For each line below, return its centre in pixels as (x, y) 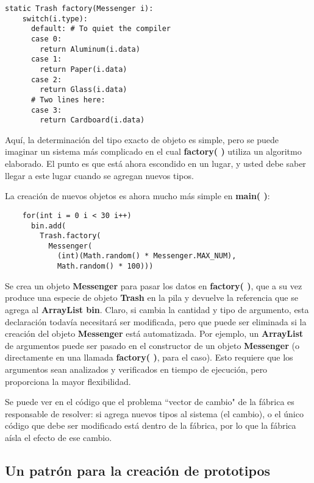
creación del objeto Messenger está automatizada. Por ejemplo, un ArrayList (154, 333)
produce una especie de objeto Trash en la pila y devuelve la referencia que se (152, 298)
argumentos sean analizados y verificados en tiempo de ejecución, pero (136, 369)
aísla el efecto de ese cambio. (59, 437)
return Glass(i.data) (84, 90)
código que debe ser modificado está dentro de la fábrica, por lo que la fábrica (151, 425)
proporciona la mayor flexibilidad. (68, 381)
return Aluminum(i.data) (90, 49)
